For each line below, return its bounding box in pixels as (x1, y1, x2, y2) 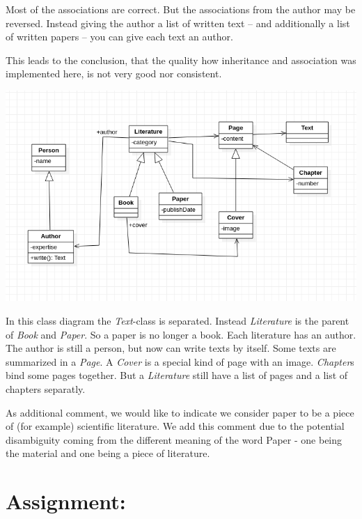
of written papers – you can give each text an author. (6, 29, 233, 44)
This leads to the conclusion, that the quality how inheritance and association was (6, 52, 356, 67)
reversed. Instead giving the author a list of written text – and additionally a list (6, 15, 350, 30)
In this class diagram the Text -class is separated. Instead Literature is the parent (6, 313, 349, 327)
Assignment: (6, 487, 126, 516)
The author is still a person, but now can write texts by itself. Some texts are (6, 341, 336, 355)
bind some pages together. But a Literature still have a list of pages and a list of (6, 368, 348, 382)
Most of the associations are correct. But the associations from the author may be (6, 2, 356, 16)
